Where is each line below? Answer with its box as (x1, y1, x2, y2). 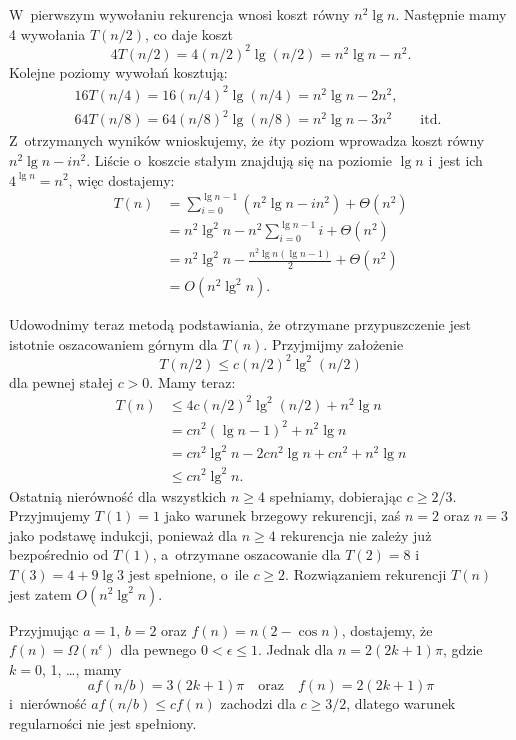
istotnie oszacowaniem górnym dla (9, 333, 218, 354)
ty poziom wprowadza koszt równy (273, 130, 485, 151)
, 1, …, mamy (41, 658, 122, 679)
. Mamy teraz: (149, 371, 236, 392)
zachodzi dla (220, 693, 296, 714)
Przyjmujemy (9, 505, 91, 526)
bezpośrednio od (9, 544, 109, 565)
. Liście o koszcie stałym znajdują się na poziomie (86, 149, 392, 170)
